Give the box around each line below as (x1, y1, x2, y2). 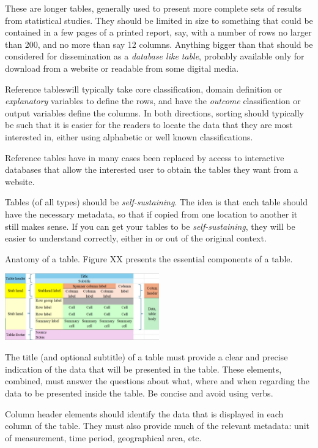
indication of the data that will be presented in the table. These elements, (5, 362, 282, 375)
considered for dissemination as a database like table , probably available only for (5, 50, 305, 63)
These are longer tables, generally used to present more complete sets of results (5, 2, 301, 14)
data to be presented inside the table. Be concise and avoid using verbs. (5, 386, 273, 399)
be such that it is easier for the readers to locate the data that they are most (5, 118, 293, 131)
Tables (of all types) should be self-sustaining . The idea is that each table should (5, 196, 308, 208)
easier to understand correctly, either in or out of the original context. (5, 232, 267, 245)
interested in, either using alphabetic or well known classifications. (5, 130, 253, 143)
